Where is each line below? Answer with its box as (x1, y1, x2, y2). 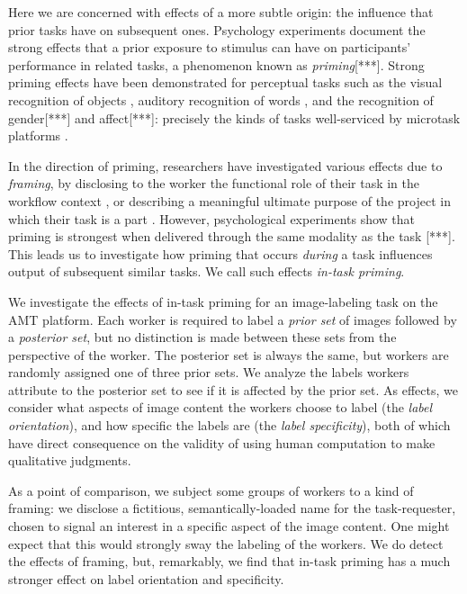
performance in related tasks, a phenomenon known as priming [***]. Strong (8, 55, 425, 74)
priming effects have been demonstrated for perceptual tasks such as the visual (8, 73, 443, 92)
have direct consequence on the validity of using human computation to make (8, 433, 436, 452)
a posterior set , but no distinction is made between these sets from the (8, 328, 397, 346)
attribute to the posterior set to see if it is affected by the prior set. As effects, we (8, 380, 458, 399)
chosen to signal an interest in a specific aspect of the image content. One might (8, 517, 450, 535)
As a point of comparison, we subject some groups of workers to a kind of (8, 481, 414, 499)
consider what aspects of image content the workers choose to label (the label (8, 398, 433, 417)
